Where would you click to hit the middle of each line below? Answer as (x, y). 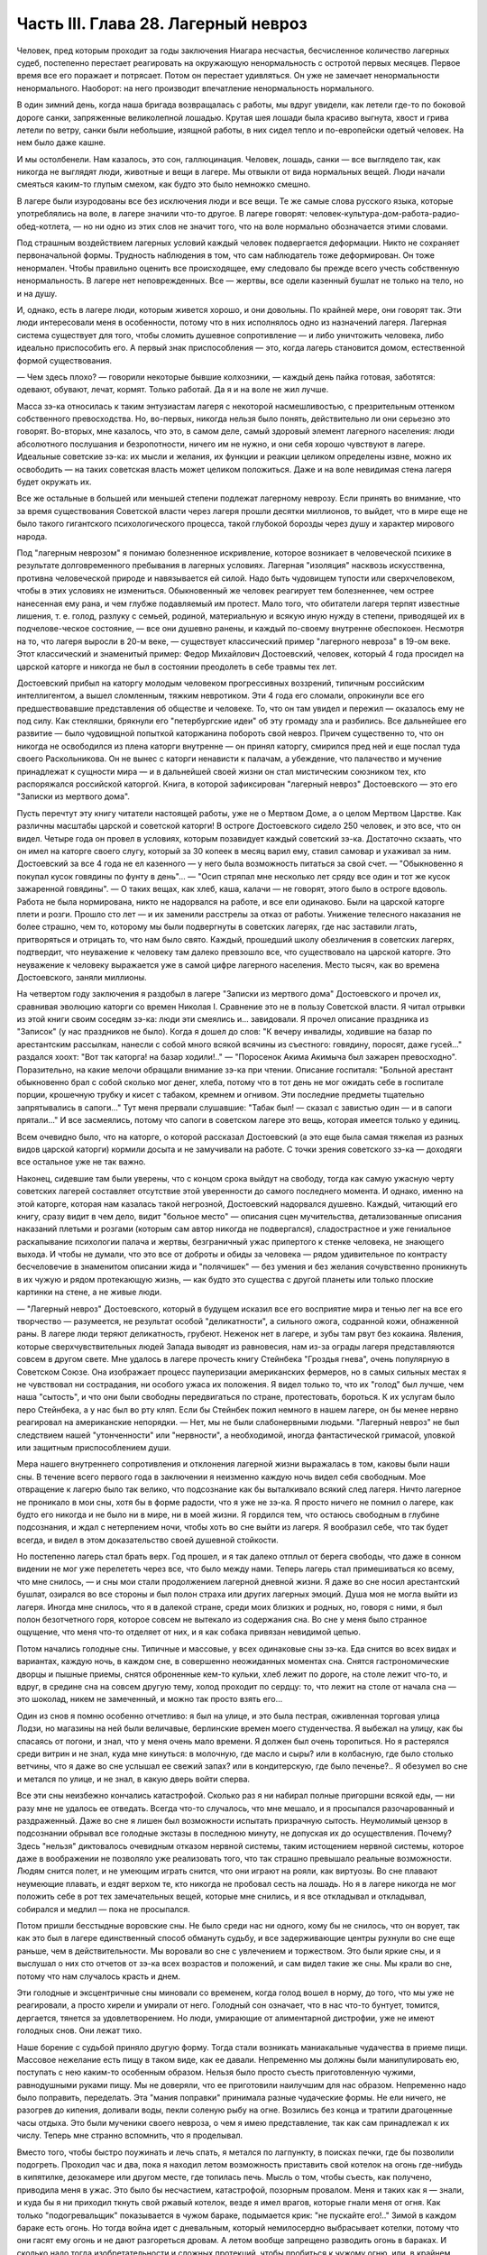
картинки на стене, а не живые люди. (89, 1292)
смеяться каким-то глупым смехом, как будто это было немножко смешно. (164, 184)
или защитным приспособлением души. (94, 1447)
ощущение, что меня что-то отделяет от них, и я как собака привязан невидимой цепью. (188, 1632)
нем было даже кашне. (61, 143)
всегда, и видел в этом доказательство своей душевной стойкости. (147, 1540)
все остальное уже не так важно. (81, 1162)
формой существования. (64, 360)
